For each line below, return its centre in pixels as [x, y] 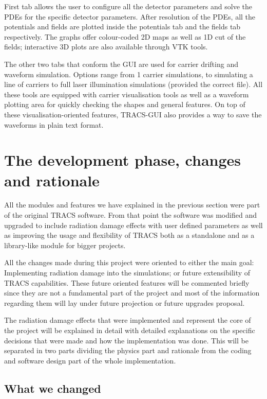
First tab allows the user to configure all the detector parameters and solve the [128, 6]
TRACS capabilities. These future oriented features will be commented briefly [127, 282]
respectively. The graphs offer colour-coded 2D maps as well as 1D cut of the [125, 36]
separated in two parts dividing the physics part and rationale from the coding [128, 350]
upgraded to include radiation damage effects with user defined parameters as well [133, 225]
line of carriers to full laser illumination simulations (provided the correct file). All [133, 84]
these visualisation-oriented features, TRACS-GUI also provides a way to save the [133, 114]
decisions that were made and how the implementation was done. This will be [126, 340]
